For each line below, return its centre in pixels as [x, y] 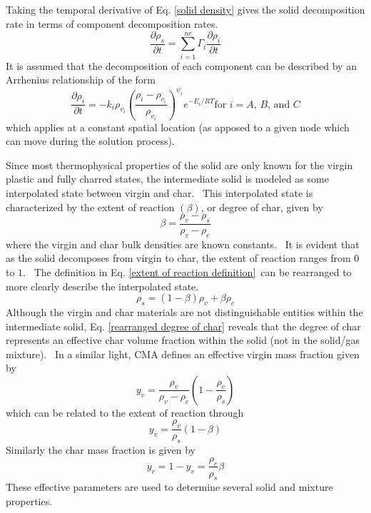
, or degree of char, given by [262, 207]
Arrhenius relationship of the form [81, 80]
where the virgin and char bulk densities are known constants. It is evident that [183, 244]
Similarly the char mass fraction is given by [101, 450]
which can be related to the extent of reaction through [125, 412]
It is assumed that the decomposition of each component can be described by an [181, 65]
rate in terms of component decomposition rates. [112, 23]
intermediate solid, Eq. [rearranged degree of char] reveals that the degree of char [183, 326]
